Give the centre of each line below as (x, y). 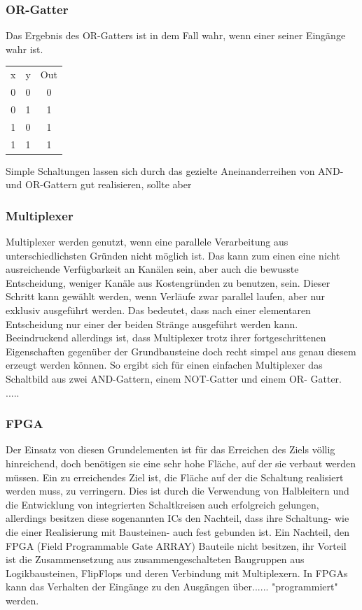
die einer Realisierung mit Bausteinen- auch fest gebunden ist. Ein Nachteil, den (177, 531)
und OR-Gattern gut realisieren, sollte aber (99, 184)
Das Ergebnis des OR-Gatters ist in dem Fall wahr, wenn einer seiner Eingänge (176, 35)
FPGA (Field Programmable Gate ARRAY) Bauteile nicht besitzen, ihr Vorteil (176, 545)
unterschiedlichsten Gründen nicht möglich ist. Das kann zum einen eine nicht (173, 255)
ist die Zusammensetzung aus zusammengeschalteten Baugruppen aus (155, 559)
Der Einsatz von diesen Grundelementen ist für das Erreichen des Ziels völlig (170, 449)
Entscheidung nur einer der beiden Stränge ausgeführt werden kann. (152, 324)
